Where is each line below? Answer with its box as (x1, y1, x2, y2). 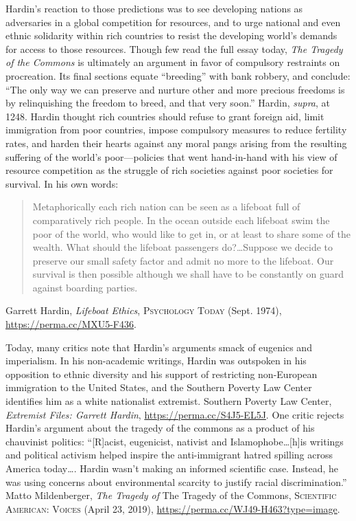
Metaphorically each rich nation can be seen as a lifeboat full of (32, 199, 300, 214)
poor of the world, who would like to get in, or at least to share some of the (32, 226, 351, 241)
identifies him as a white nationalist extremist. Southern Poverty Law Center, (5, 394, 332, 408)
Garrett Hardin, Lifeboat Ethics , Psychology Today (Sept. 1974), (5, 303, 282, 318)
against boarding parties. (32, 280, 138, 294)
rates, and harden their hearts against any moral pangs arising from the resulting (5, 135, 347, 150)
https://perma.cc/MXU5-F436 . (5, 317, 137, 331)
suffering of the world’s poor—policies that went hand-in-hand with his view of (5, 149, 337, 164)
